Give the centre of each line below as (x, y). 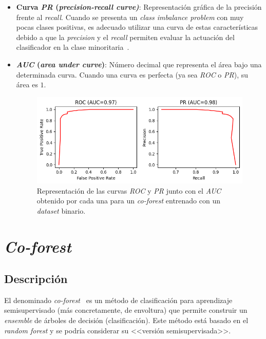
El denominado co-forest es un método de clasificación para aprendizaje (118, 300)
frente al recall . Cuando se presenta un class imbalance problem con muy (130, 17)
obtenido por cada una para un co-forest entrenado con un (128, 201)
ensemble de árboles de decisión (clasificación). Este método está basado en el (126, 320)
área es (27, 84)
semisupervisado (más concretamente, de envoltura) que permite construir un (126, 310)
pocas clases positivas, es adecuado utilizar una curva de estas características (137, 27)
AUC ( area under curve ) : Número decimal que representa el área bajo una (139, 64)
